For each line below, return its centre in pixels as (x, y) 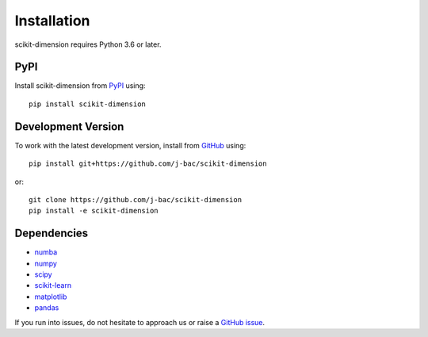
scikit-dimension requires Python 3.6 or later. (88, 44)
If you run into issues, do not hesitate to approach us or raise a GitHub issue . (140, 322)
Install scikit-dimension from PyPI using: (80, 86)
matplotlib (51, 297)
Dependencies (52, 234)
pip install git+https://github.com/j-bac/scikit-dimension (148, 164)
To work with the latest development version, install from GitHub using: (130, 145)
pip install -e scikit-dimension (94, 211)
